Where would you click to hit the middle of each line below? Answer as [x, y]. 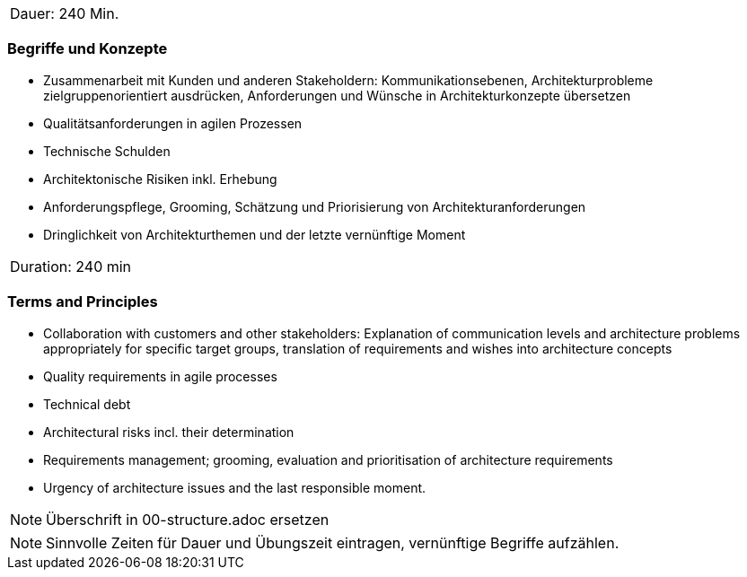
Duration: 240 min [71, 266]
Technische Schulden [107, 151]
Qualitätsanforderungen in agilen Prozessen [173, 123]
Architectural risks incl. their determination [169, 432]
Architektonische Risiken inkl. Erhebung [160, 179]
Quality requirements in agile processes [160, 376]
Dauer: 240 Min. [65, 13]
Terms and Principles [83, 302]
